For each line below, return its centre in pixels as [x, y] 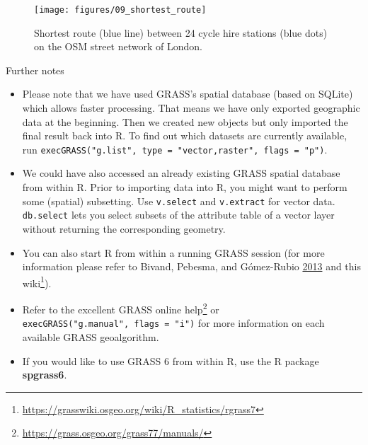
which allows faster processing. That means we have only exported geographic [191, 108]
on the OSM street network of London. [118, 46]
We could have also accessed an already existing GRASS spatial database [181, 173]
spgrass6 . [45, 375]
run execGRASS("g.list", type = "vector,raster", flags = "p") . [175, 149]
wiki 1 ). [37, 282]
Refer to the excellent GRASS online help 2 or [121, 308]
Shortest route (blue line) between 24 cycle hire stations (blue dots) [181, 32]
